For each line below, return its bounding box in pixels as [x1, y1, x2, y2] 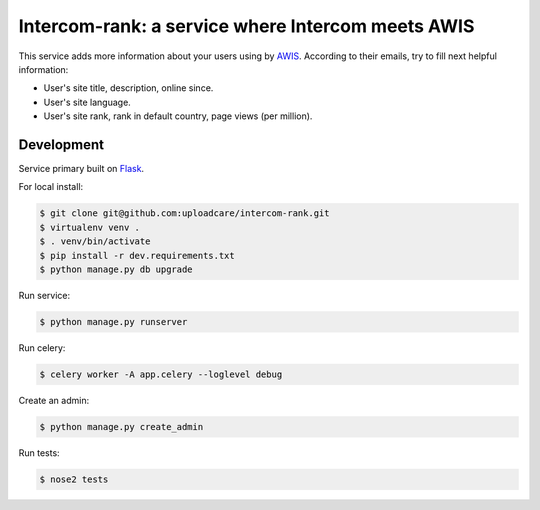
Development [18, 136, 105, 153]
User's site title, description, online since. [43, 82, 214, 94]
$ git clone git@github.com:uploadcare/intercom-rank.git [39, 208, 330, 219]
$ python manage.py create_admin [39, 421, 204, 432]
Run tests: [18, 446, 60, 459]
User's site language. [43, 96, 132, 108]
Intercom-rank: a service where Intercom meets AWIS [18, 15, 475, 37]
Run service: [18, 289, 70, 301]
